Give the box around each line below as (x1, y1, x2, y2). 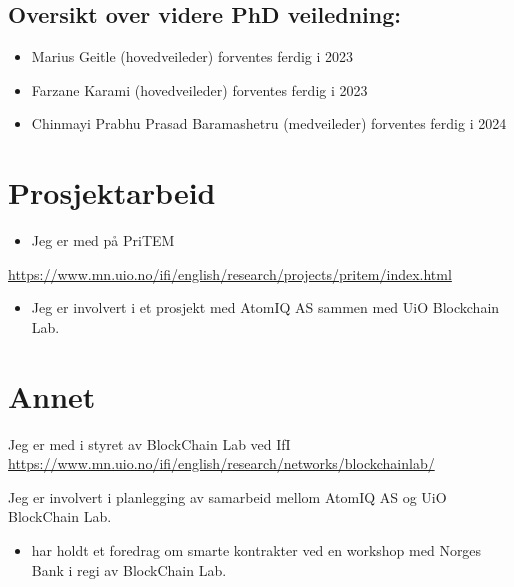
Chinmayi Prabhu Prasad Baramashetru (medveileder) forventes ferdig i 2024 (31, 113, 507, 134)
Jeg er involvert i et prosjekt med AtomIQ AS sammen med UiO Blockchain (31, 297, 500, 318)
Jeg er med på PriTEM (31, 230, 175, 251)
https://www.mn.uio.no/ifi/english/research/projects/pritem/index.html (8, 263, 452, 284)
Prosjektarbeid (8, 172, 216, 213)
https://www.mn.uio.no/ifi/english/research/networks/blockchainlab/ (8, 453, 435, 474)
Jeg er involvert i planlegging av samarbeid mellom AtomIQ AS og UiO (8, 486, 447, 507)
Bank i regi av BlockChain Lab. (31, 559, 227, 580)
